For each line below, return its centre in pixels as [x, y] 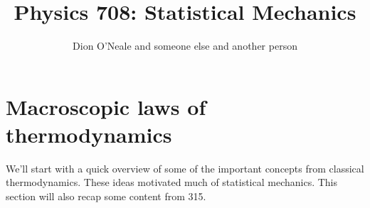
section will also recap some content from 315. [106, 196]
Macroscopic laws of [106, 106]
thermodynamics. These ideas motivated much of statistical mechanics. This [172, 182]
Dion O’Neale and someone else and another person [185, 46]
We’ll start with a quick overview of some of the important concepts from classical [185, 168]
